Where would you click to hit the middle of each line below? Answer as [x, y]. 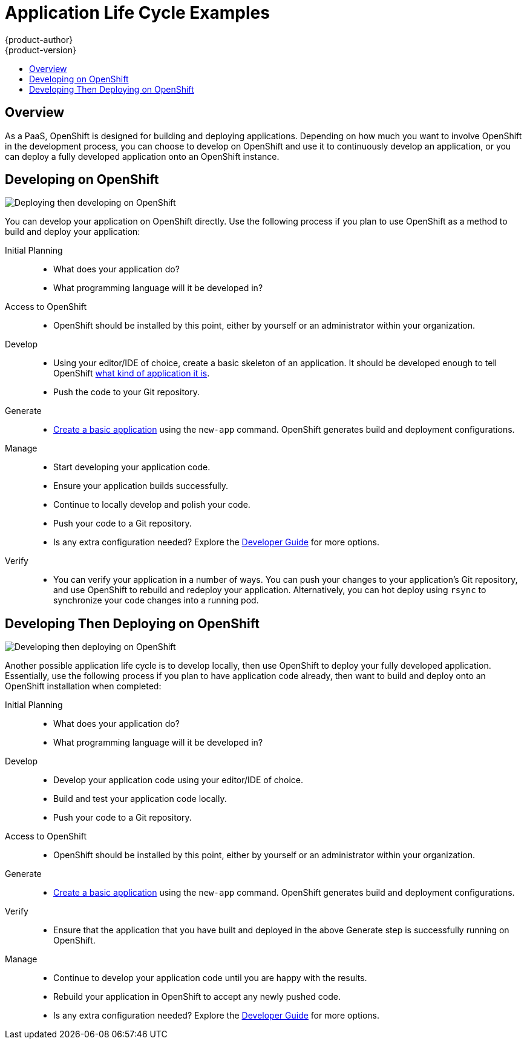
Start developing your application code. [132, 467]
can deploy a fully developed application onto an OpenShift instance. [142, 156]
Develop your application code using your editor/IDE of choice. [178, 780]
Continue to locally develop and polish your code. [152, 505]
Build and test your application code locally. [140, 799]
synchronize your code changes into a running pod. [156, 600]
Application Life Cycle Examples [137, 13]
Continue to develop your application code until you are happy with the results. [210, 978]
